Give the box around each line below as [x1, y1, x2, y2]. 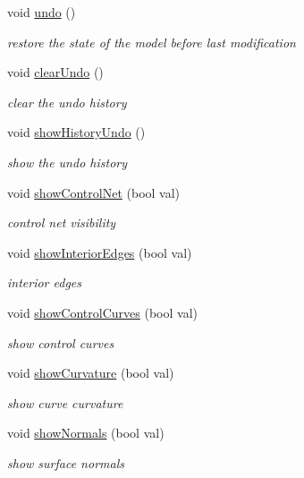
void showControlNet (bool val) [7, 183, 181, 201]
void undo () [7, 3, 76, 21]
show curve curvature [7, 393, 123, 412]
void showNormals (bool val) [7, 423, 165, 442]
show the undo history [7, 152, 127, 171]
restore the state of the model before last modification [7, 32, 296, 51]
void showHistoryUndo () [7, 123, 146, 141]
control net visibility [7, 213, 116, 232]
